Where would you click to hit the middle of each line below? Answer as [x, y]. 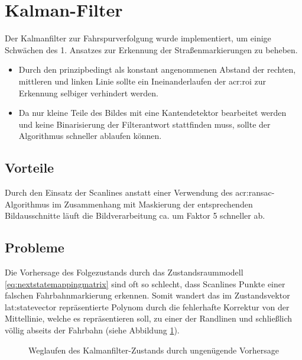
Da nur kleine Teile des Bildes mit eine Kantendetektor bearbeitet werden [152, 113]
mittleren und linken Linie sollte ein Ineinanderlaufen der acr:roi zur [142, 81]
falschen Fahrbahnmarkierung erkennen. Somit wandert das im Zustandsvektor [147, 295]
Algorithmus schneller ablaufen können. [90, 136]
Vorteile [30, 168]
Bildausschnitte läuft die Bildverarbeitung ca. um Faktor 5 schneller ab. [135, 215]
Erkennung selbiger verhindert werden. [88, 93]
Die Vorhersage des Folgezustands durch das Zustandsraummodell [124, 272]
